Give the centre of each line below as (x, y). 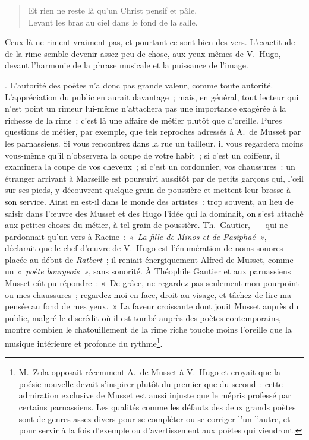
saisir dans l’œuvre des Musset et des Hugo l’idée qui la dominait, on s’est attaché (154, 213)
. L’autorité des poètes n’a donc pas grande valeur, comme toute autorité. (139, 85)
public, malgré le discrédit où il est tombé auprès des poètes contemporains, (143, 317)
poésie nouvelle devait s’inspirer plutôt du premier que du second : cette (151, 383)
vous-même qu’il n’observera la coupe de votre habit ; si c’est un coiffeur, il (142, 155)
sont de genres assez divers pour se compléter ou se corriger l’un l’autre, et (154, 418)
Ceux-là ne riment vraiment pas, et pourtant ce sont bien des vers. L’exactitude (150, 42)
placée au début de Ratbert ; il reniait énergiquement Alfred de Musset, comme (149, 259)
